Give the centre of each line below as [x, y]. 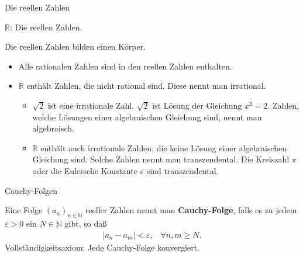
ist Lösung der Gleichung [197, 105]
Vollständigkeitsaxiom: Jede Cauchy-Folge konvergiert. [102, 247]
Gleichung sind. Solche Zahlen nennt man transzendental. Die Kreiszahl [161, 159]
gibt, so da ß [86, 223]
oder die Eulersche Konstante [85, 170]
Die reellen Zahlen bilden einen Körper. [75, 46]
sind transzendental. [183, 170]
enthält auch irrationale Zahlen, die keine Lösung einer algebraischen [164, 147]
